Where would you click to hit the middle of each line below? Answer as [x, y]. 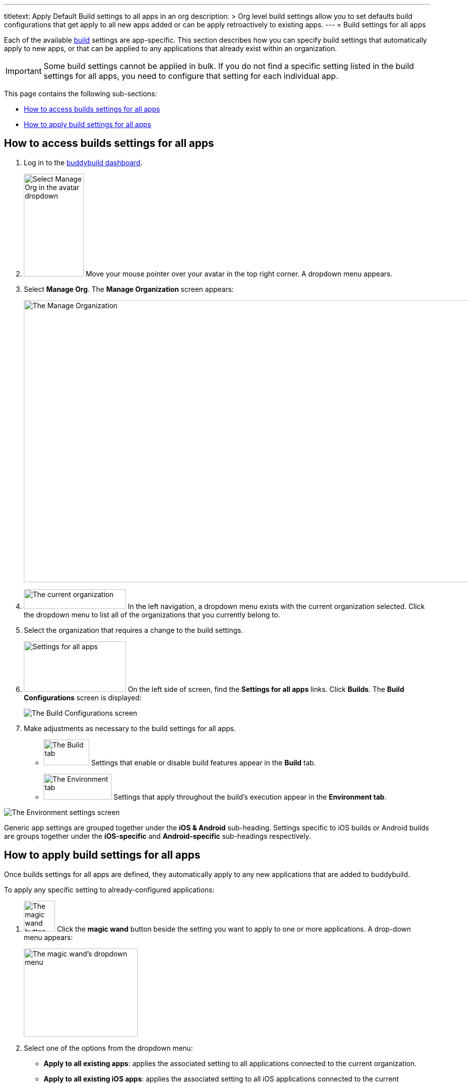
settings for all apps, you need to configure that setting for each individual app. [191, 76]
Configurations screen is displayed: [83, 697]
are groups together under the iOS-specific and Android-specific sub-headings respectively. [157, 836]
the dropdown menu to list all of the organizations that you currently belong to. [152, 614]
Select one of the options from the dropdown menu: [109, 1048]
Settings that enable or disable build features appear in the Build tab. [204, 762]
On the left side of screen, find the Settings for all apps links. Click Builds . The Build [266, 689]
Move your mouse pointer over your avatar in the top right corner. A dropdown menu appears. [239, 273]
